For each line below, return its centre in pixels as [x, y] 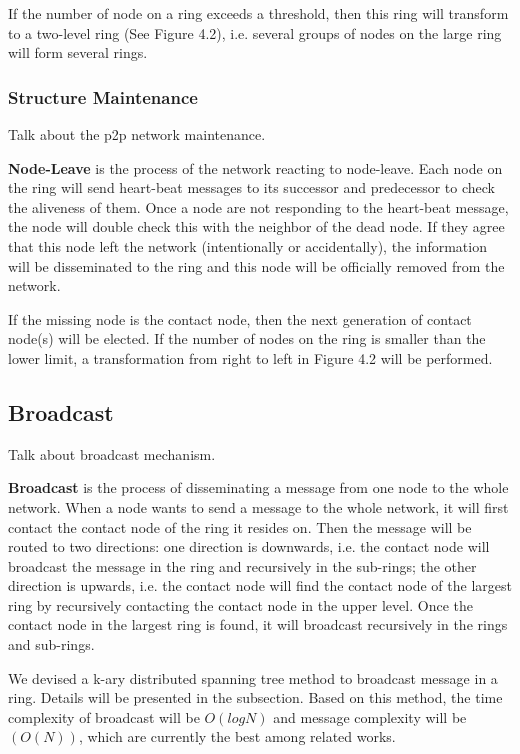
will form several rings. [78, 52]
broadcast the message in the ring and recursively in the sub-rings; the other [242, 565]
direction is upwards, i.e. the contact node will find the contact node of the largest [260, 585]
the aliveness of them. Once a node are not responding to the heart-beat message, [258, 206]
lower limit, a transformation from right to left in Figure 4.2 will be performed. [250, 357]
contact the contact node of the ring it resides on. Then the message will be [240, 526]
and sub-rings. [51, 644]
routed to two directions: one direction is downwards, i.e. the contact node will [249, 546]
